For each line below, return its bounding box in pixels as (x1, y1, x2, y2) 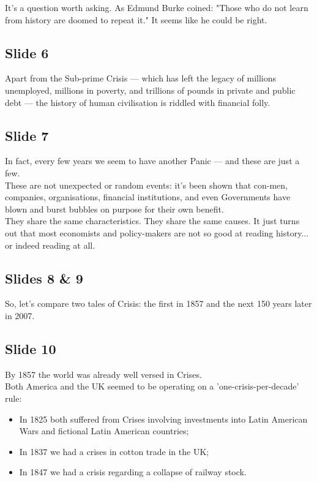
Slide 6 (5, 43, 49, 62)
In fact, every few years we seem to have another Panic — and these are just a (5, 154, 300, 167)
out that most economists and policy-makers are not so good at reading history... (5, 226, 309, 239)
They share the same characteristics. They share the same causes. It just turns (5, 214, 300, 227)
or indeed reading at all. (5, 238, 95, 251)
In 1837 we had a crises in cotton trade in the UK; (19, 445, 209, 458)
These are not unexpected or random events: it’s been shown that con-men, (5, 178, 288, 191)
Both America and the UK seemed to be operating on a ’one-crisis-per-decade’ (5, 380, 299, 393)
